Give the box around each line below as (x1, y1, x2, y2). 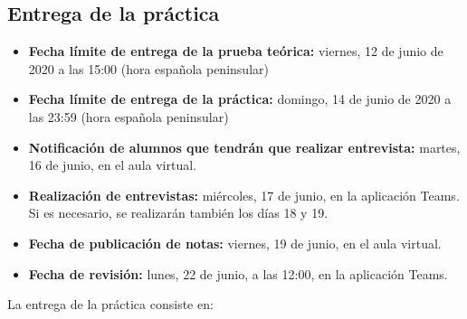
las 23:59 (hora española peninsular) (28, 107, 229, 126)
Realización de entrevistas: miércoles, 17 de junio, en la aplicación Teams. (28, 185, 460, 204)
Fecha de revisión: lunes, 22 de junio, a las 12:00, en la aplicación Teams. (28, 264, 448, 283)
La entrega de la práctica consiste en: (7, 295, 214, 314)
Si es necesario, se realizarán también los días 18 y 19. (28, 203, 329, 222)
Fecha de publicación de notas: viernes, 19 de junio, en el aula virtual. (28, 233, 442, 252)
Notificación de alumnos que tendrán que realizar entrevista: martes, (28, 137, 461, 156)
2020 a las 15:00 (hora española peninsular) (28, 59, 269, 78)
